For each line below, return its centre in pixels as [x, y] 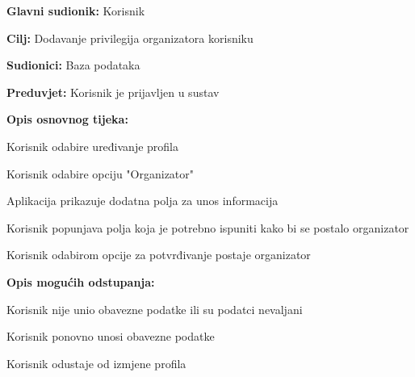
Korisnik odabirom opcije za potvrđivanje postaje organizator [159, 255]
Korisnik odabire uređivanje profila [93, 146]
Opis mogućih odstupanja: [81, 281]
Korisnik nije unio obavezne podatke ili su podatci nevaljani [155, 309]
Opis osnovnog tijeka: [67, 119]
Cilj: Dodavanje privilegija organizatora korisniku [130, 38]
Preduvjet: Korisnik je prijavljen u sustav [113, 92]
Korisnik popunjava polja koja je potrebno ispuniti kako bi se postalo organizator [208, 227]
